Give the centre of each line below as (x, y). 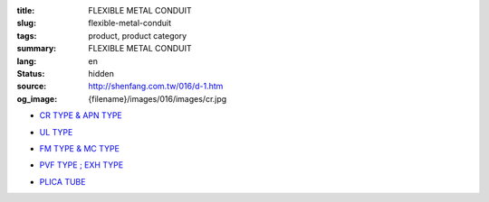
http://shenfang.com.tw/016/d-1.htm (156, 87)
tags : (27, 35)
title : (26, 10)
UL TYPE (56, 132)
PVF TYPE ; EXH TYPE (81, 165)
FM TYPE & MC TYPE (79, 148)
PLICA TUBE (62, 181)
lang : (27, 61)
